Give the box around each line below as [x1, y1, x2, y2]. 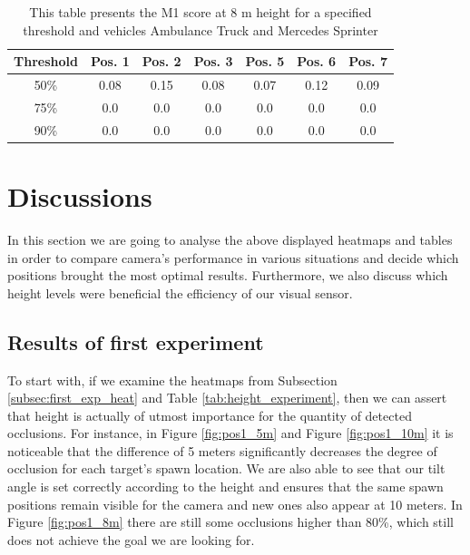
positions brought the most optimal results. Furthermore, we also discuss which [7, 266, 448, 285]
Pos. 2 [142, 52, 181, 71]
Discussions [7, 178, 152, 214]
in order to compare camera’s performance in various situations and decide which [7, 248, 459, 267]
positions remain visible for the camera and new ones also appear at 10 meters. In [7, 494, 463, 513]
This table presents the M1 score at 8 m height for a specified [29, 3, 372, 21]
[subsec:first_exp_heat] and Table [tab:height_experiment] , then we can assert [7, 388, 447, 407]
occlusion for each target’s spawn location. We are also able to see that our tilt [7, 459, 446, 478]
